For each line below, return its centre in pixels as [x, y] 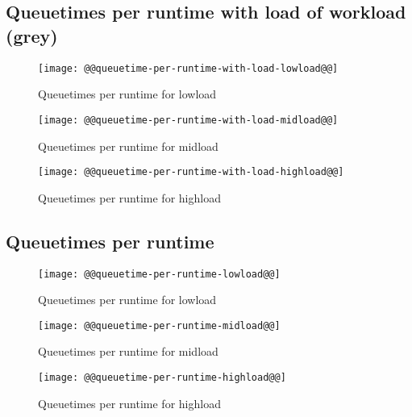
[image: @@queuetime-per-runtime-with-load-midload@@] [188, 120]
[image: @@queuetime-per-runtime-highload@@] [162, 378]
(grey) [32, 35]
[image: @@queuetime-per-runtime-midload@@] [159, 325]
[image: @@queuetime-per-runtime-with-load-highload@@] [191, 172]
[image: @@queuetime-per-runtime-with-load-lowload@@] [188, 68]
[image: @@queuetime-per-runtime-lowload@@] [159, 274]
